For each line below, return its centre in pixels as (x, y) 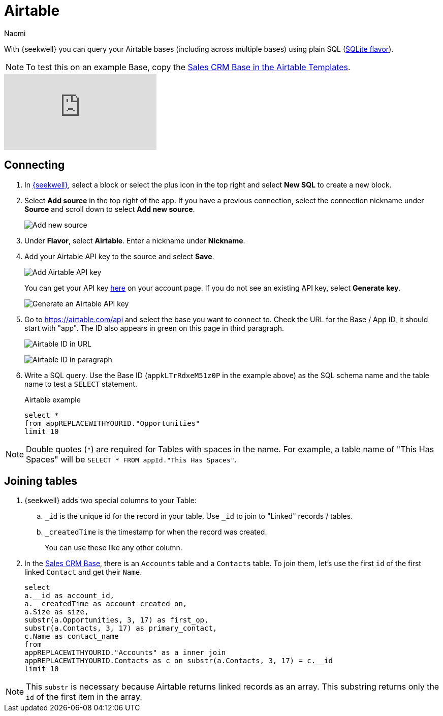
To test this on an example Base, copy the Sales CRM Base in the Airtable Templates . (188, 67)
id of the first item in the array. (84, 697)
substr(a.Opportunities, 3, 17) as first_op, (117, 620)
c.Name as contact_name (72, 636)
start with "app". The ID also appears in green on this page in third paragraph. (154, 328)
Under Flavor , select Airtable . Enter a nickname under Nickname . (135, 240)
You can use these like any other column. (114, 548)
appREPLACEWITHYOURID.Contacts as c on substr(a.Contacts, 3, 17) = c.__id (179, 661)
